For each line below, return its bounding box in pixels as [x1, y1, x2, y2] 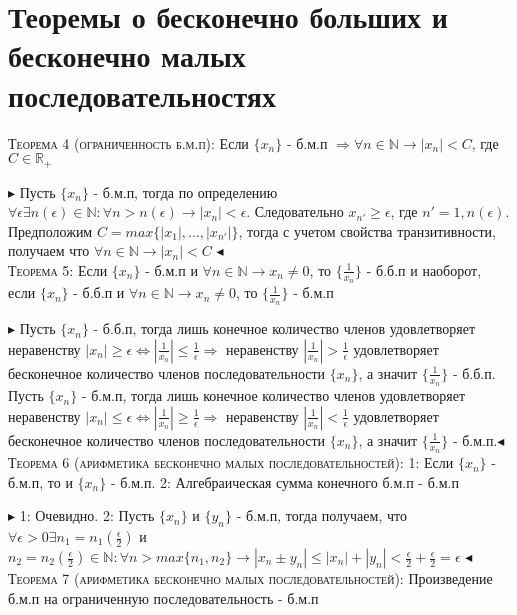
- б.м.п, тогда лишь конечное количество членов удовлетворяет [81, 385, 466, 406]
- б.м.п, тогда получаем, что [236, 505, 407, 526]
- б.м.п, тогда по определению [93, 181, 278, 202]
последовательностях [8, 74, 276, 115]
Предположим [8, 220, 93, 241]
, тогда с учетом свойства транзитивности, [238, 220, 496, 241]
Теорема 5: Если [8, 259, 108, 280]
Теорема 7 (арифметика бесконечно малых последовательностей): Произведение [8, 568, 493, 589]
